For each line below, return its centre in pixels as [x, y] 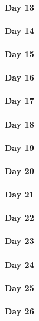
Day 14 [19, 30]
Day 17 [19, 101]
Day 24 [19, 264]
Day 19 [19, 147]
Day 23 [19, 241]
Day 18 [19, 124]
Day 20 [19, 170]
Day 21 [19, 194]
